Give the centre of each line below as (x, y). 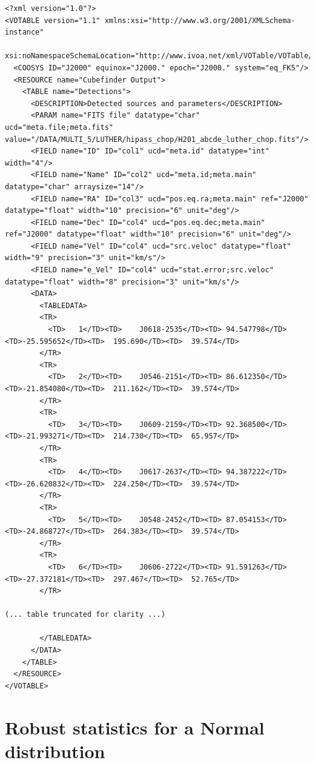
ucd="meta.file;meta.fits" (59, 127)
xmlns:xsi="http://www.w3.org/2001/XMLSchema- (200, 20)
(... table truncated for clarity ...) (85, 615)
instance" (25, 32)
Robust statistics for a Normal (135, 727)
